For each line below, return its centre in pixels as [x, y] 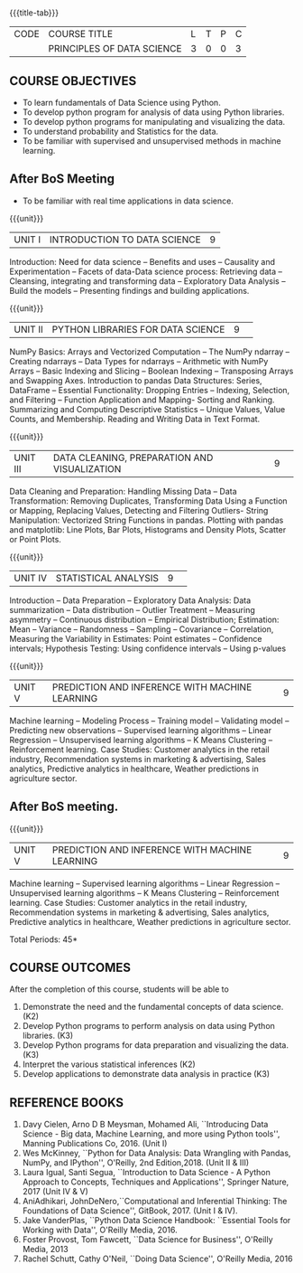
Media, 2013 [46, 1249]
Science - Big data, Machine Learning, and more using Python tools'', [151, 1134]
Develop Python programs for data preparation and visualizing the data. [155, 1045]
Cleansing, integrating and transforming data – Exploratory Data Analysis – [147, 281]
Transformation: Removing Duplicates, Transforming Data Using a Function [148, 501]
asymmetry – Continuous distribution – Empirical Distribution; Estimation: [144, 619]
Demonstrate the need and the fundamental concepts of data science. [153, 1007]
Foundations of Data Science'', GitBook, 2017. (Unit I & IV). [130, 1211]
